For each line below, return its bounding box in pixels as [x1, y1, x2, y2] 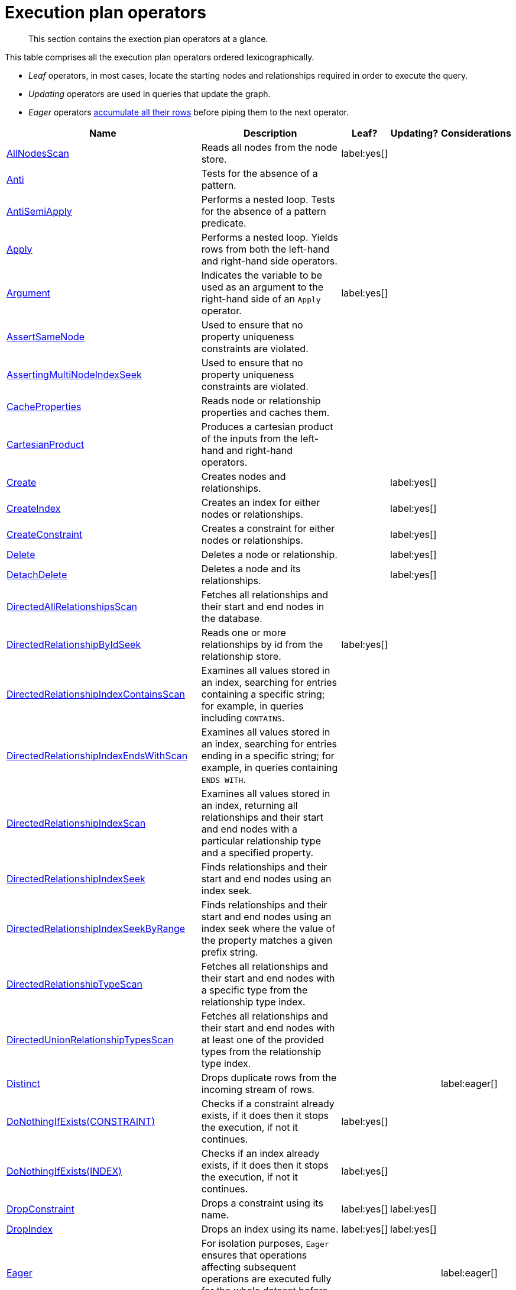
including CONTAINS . [201, 711, 285, 724]
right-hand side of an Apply [201, 292, 321, 305]
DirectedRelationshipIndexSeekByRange [7, 922, 186, 934]
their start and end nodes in [201, 600, 324, 612]
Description [243, 127, 297, 139]
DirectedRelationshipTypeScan [7, 978, 143, 990]
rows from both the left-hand [201, 243, 330, 255]
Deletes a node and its [201, 562, 301, 575]
